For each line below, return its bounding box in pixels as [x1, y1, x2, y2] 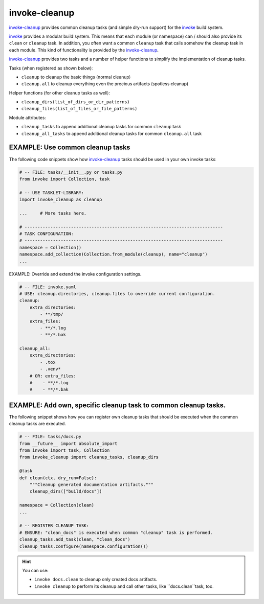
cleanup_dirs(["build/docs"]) [29, 488, 102, 494]
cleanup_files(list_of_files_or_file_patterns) [21, 106, 138, 112]
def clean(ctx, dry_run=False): [19, 475, 97, 481]
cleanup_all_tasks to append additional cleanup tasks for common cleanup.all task [21, 130, 202, 137]
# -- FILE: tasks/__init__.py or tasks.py [19, 169, 123, 175]
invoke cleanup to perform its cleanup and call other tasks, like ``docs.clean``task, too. [34, 583, 214, 589]
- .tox [40, 359, 56, 365]
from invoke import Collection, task [19, 176, 110, 182]
